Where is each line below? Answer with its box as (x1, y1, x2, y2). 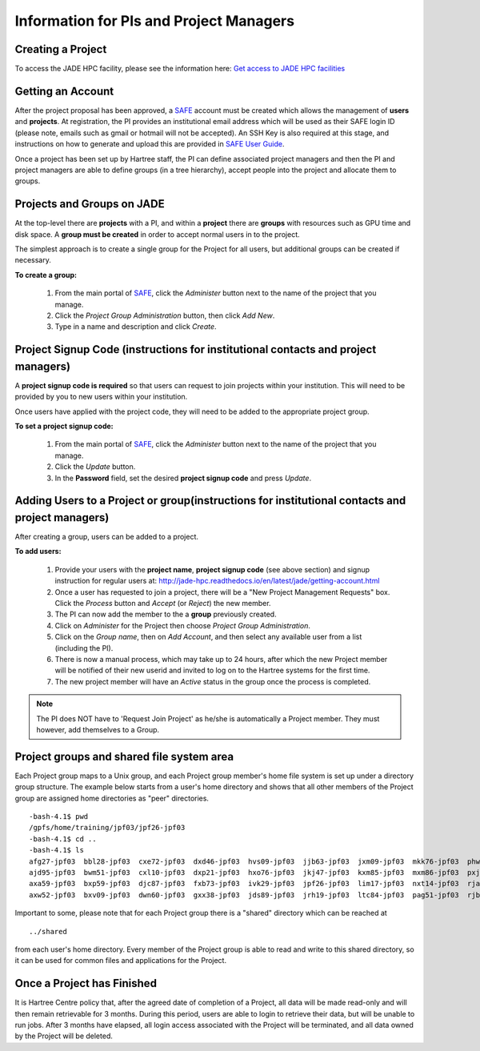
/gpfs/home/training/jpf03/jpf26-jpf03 (29, 823, 186, 832)
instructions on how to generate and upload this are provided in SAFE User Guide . (14, 139, 285, 149)
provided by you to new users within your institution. (14, 392, 188, 402)
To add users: (14, 547, 62, 556)
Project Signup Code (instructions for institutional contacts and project (14, 343, 377, 356)
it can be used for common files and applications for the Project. (14, 956, 227, 965)
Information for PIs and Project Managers (14, 12, 295, 30)
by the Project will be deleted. (14, 1031, 114, 1041)
